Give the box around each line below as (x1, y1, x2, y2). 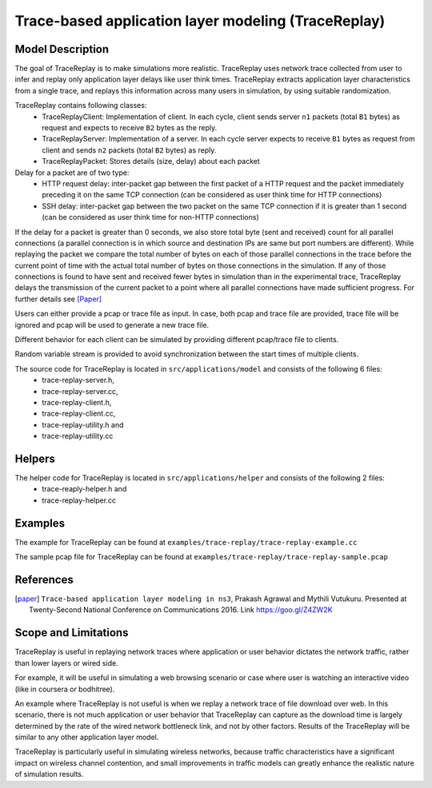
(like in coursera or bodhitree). (14, 684, 115, 694)
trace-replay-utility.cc (42, 432, 114, 441)
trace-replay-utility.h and (42, 420, 124, 429)
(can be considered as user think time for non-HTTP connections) (42, 213, 259, 222)
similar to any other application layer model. (14, 732, 159, 742)
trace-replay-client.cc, (42, 408, 116, 419)
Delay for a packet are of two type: (14, 168, 130, 177)
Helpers (14, 452, 55, 465)
